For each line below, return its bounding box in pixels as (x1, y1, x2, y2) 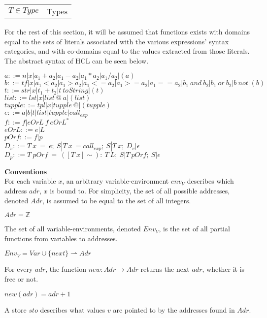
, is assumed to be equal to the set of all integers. (42, 195, 191, 205)
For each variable (4, 176, 56, 186)
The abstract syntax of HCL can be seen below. (4, 55, 149, 65)
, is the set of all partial (159, 223, 230, 234)
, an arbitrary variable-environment (62, 176, 169, 186)
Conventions (4, 166, 47, 176)
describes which (187, 176, 234, 186)
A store (4, 304, 27, 315)
